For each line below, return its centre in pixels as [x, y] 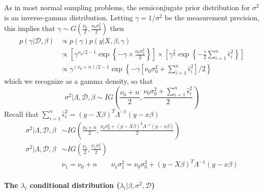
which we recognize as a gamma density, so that [79, 81]
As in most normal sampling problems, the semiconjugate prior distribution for [127, 7]
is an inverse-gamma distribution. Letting [69, 17]
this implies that [30, 28]
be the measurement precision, [212, 17]
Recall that [21, 114]
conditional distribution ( [75, 185]
